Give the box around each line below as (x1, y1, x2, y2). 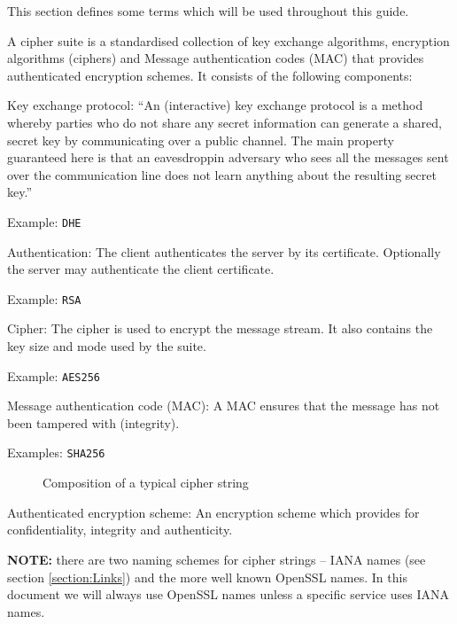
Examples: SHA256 (7, 443, 105, 462)
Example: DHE (7, 212, 81, 230)
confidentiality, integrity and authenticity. (7, 520, 233, 539)
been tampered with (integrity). (7, 413, 180, 432)
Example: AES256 (7, 366, 100, 385)
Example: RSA (7, 289, 81, 308)
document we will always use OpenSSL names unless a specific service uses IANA (7, 585, 449, 604)
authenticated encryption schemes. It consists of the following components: (7, 66, 413, 84)
